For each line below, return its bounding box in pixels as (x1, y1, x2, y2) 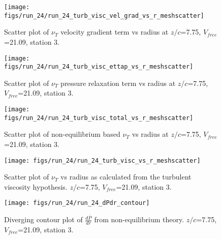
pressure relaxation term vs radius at (60, 77, 176, 88)
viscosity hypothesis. (4, 181, 68, 192)
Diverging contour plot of (4, 214, 83, 225)
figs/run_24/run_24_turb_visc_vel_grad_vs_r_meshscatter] (4, 12, 204, 19)
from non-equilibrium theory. (94, 214, 184, 225)
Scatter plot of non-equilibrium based (4, 129, 120, 139)
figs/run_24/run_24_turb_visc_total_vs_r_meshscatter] (4, 114, 194, 122)
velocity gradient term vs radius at (60, 26, 169, 37)
